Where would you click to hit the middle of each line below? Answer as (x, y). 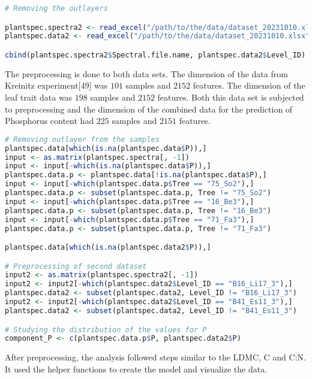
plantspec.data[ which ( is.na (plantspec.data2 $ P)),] (108, 248)
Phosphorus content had (49, 121)
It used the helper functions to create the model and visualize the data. (136, 369)
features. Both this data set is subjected (231, 97)
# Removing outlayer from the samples (82, 139)
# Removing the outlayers (56, 8)
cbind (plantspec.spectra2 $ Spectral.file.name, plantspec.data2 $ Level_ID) (155, 55)
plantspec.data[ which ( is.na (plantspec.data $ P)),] (106, 148)
